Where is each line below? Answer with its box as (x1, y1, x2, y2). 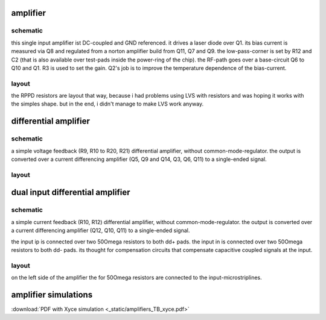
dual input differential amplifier (11, 187, 130, 198)
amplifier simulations (11, 289, 93, 300)
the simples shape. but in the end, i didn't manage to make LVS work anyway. (11, 100, 204, 108)
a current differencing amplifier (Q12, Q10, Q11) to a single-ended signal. (11, 227, 190, 234)
